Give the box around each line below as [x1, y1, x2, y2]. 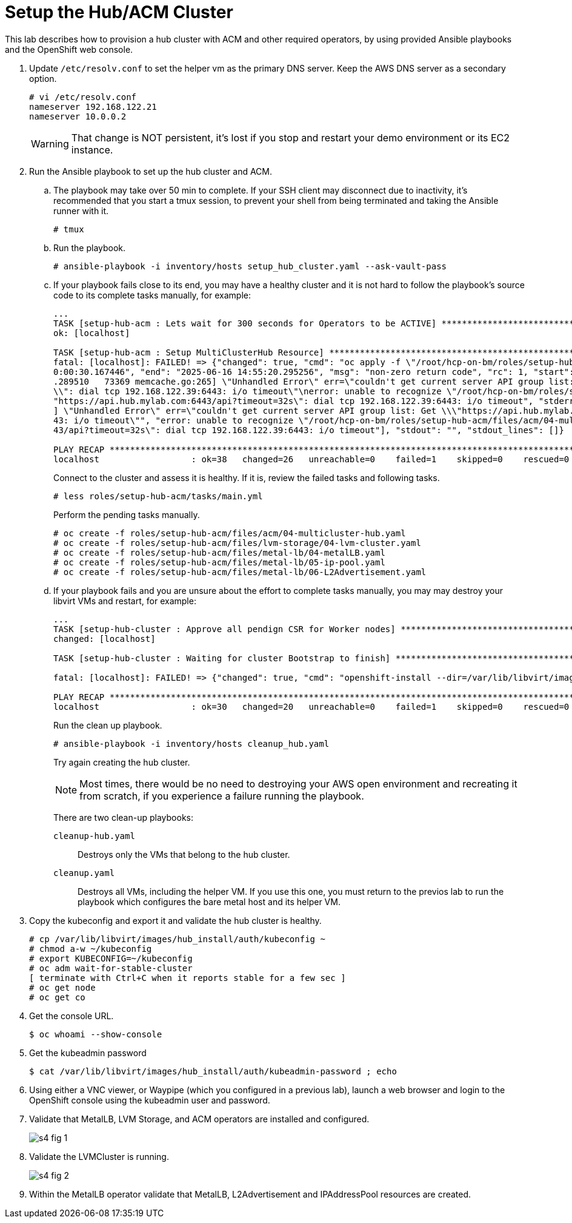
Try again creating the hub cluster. [53, 756, 190, 767]
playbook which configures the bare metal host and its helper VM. [78, 896, 341, 907]
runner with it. [53, 205, 109, 216]
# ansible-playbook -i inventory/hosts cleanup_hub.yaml [53, 738, 330, 749]
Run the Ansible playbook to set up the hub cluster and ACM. [29, 166, 273, 177]
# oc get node [29, 982, 96, 992]
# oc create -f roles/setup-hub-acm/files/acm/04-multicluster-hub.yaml [53, 528, 406, 538]
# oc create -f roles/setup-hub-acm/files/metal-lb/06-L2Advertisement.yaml [53, 567, 427, 577]
